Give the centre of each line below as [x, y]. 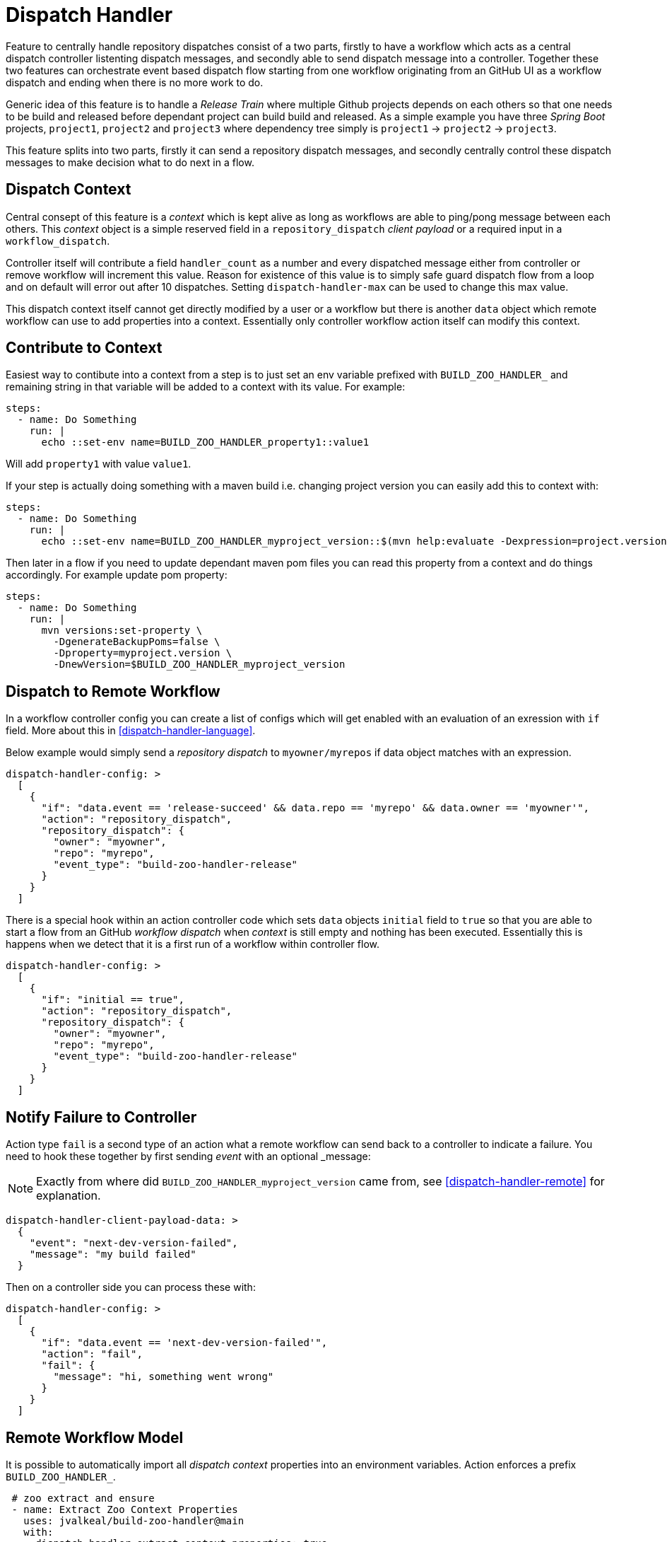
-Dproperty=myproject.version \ [143, 653]
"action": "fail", [92, 1354]
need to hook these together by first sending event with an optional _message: [188, 1156]
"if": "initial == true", [113, 1000]
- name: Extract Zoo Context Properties [125, 1509]
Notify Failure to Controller [101, 1117]
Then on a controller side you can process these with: [131, 1287]
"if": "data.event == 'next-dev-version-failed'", [184, 1343]
